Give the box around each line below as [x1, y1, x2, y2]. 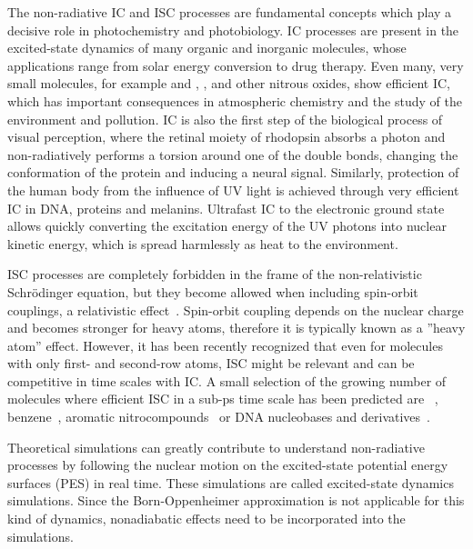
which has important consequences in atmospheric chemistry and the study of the [7, 91, 462, 110]
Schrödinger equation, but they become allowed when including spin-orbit [7, 282, 418, 301]
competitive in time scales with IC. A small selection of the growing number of [7, 371, 447, 390]
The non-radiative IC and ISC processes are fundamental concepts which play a [7, 3, 452, 21]
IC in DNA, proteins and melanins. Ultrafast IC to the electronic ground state [7, 198, 445, 217]
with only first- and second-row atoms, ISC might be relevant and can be [7, 354, 415, 373]
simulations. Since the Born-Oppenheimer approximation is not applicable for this [7, 491, 465, 510]
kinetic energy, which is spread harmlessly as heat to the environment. [7, 234, 398, 253]
